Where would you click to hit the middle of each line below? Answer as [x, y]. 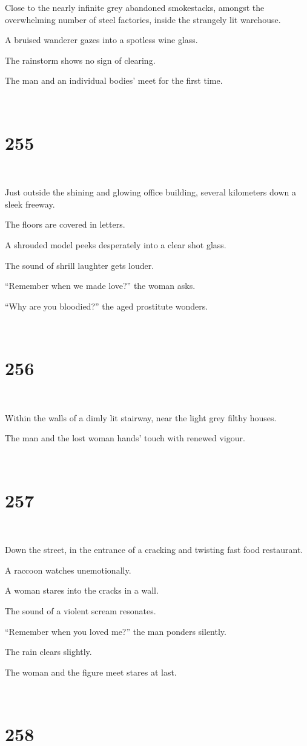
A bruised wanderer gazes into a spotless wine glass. [101, 40]
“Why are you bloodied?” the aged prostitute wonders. [107, 306]
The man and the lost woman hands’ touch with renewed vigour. [125, 438]
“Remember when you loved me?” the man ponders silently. [116, 631]
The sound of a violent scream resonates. [81, 611]
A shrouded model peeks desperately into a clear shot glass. [116, 245]
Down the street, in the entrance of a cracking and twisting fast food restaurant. [154, 550]
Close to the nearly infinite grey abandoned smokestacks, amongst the [135, 7]
